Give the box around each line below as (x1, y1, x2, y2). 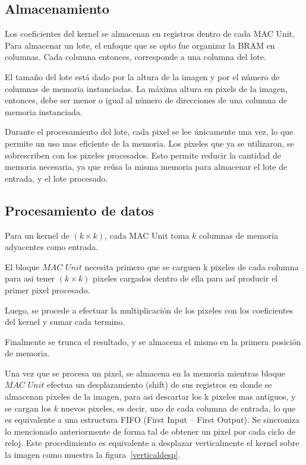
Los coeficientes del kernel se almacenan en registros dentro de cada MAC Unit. (5, 27, 295, 40)
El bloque (5, 260, 40, 273)
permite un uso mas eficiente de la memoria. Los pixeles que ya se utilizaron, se (5, 137, 294, 149)
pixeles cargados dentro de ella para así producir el (93, 272, 278, 284)
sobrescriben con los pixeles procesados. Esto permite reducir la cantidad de (5, 148, 281, 161)
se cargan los (5, 401, 51, 414)
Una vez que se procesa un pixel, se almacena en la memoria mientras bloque (5, 366, 286, 379)
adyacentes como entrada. (5, 241, 99, 253)
